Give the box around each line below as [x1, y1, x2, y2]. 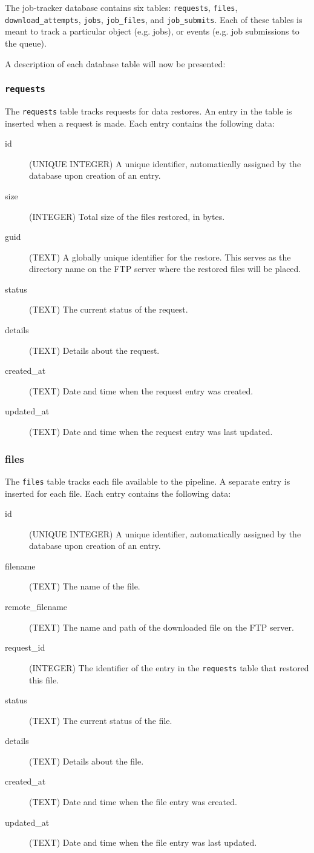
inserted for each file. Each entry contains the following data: [5, 486, 231, 499]
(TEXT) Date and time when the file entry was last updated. [29, 836, 257, 849]
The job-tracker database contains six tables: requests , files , [5, 1, 238, 13]
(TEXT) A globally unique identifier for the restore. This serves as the [29, 250, 291, 263]
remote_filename [5, 600, 68, 613]
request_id [5, 641, 45, 654]
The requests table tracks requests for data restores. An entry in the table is [5, 104, 292, 117]
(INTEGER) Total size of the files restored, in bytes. [29, 210, 225, 222]
